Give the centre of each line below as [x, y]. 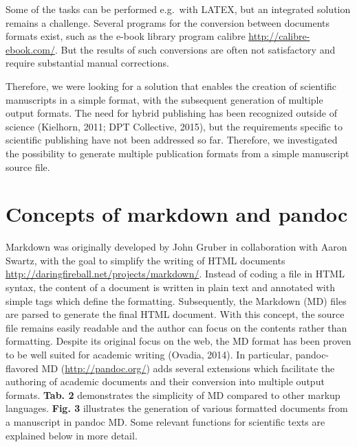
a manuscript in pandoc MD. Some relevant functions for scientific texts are [165, 421]
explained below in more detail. [72, 435]
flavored [22, 368]
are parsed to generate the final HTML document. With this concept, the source [175, 314]
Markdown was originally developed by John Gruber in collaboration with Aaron [176, 247]
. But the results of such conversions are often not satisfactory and [195, 49]
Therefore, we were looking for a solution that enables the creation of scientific [171, 85]
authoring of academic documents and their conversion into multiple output [165, 381]
